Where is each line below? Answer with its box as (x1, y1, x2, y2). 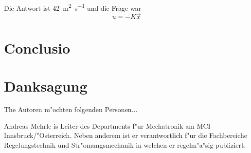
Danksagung (4, 76, 88, 96)
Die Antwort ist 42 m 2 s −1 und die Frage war (4, 1, 141, 13)
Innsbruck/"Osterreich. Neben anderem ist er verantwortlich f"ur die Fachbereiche (4, 130, 248, 140)
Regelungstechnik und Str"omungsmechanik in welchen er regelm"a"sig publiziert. (4, 139, 246, 150)
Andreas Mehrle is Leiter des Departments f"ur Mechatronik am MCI (4, 120, 211, 131)
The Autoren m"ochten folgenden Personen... (4, 104, 138, 114)
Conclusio (4, 38, 71, 57)
